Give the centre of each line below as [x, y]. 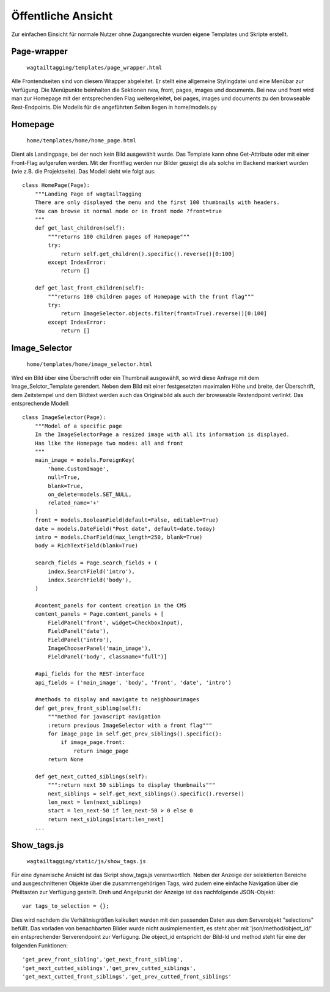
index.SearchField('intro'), [92, 571]
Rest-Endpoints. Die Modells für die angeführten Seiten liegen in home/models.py [114, 107]
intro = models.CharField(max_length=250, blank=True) [119, 537]
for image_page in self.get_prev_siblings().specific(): [135, 734]
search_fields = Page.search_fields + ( [96, 563]
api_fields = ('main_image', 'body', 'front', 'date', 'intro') [133, 682]
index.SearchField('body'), [90, 580]
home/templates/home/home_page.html [82, 140]
